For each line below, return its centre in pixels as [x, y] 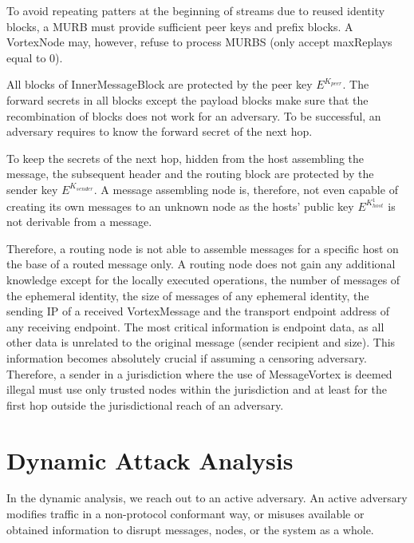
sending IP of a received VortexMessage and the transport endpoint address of [198, 311]
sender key [32, 189]
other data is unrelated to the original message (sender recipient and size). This [201, 342]
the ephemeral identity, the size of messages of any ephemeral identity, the [188, 295]
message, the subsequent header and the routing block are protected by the [190, 174]
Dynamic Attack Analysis [150, 460]
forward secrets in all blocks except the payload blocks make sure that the [187, 99]
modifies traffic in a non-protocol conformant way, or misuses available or [185, 514]
